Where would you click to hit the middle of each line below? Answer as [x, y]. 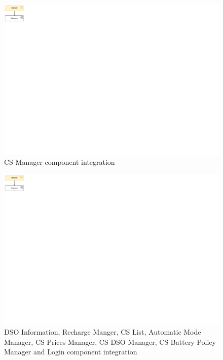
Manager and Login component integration [71, 352]
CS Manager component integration [60, 161]
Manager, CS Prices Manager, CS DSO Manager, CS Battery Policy [110, 341]
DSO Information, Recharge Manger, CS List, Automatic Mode [103, 332]
